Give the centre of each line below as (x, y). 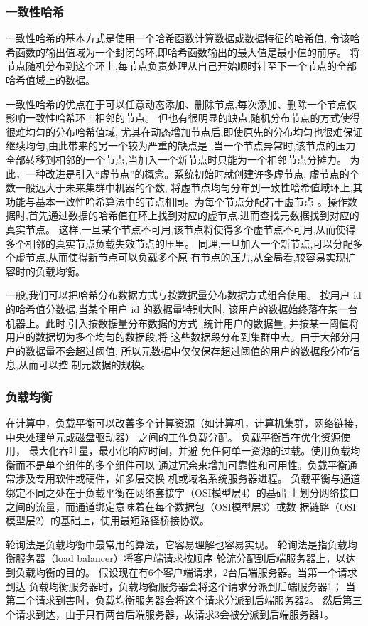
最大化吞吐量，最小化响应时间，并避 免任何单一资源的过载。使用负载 (190, 451)
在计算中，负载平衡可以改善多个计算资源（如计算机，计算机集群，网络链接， (185, 423)
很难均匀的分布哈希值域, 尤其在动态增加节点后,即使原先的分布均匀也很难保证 (184, 131)
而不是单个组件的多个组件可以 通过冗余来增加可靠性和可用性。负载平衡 (181, 464)
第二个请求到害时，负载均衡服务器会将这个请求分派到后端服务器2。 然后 (174, 600)
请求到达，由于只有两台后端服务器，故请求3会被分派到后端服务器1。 (174, 614)
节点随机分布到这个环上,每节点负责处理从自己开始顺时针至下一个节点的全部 (181, 66)
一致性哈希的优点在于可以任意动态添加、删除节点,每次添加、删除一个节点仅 (181, 104)
